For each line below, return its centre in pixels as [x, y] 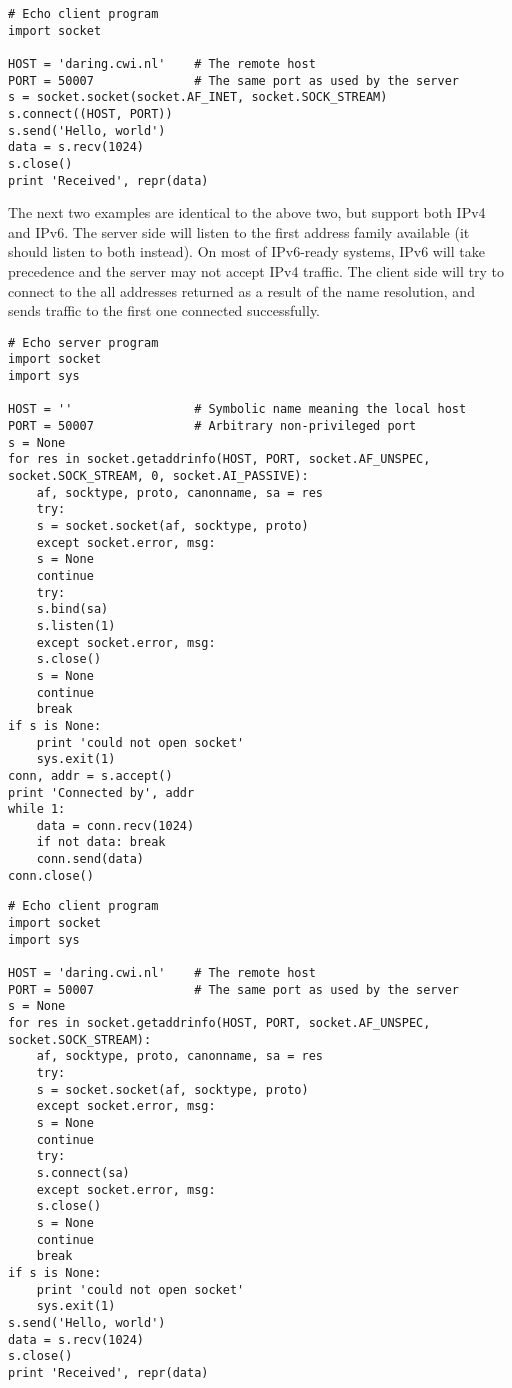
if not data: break [101, 842]
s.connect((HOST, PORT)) [90, 113]
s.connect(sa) [83, 1172]
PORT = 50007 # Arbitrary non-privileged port [212, 426]
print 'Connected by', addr [101, 792]
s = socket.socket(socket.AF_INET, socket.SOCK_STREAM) [198, 97]
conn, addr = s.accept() [90, 775]
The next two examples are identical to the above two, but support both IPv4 [247, 212]
